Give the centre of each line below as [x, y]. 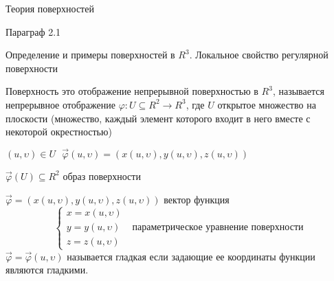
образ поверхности [102, 176]
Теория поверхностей [50, 8]
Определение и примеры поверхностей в [90, 55]
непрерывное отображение [60, 104]
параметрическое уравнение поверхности [218, 228]
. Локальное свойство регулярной [259, 55]
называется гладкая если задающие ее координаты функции [191, 256]
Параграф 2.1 [33, 31]
